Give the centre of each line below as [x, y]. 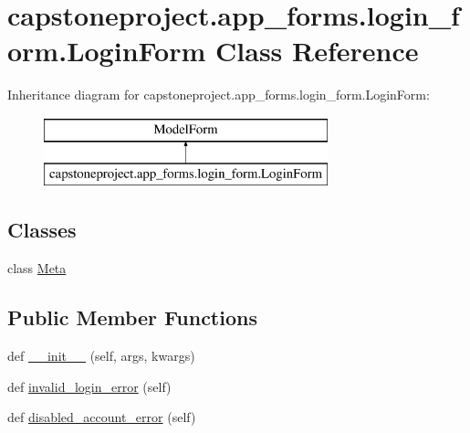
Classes [42, 230]
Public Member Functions [132, 317]
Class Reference [317, 51]
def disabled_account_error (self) [102, 417]
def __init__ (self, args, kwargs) [101, 356]
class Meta [37, 268]
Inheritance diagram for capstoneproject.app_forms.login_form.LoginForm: [219, 95]
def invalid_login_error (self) [89, 386]
